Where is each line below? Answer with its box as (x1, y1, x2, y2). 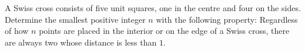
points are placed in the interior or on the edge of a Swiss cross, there (39, 25, 290, 37)
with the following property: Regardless (156, 13, 298, 25)
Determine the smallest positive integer (5, 13, 146, 25)
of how (5, 25, 29, 37)
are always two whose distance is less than (5, 36, 157, 48)
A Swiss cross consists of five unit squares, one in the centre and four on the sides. (5, 2, 301, 13)
